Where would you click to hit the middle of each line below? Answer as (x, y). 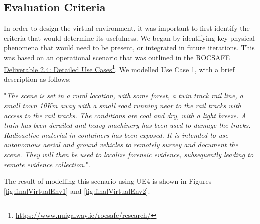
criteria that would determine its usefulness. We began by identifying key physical (129, 38)
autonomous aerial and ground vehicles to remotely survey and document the (121, 145)
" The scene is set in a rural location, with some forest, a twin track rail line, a (124, 96)
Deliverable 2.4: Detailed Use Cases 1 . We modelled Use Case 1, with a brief (119, 68)
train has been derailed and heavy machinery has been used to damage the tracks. (127, 125)
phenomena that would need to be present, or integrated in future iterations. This (129, 48)
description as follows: (38, 79)
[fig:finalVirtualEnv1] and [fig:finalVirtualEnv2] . (77, 191)
